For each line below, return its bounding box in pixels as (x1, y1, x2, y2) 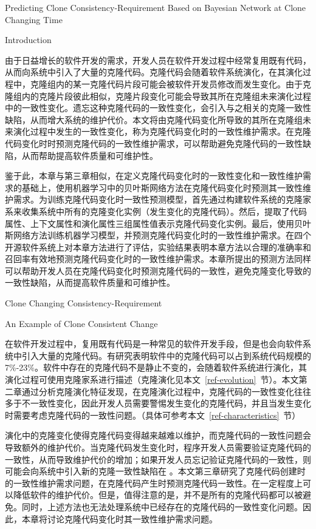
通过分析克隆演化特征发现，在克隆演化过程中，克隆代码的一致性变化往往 (21, 385, 311, 397)
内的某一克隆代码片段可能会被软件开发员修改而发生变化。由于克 (55, 77, 311, 90)
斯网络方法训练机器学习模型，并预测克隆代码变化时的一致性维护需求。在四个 (5, 229, 311, 241)
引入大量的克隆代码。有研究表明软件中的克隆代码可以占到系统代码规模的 (21, 349, 311, 362)
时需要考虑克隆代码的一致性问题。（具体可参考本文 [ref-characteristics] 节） (5, 408, 301, 421)
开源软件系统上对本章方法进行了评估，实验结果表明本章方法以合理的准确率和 (5, 240, 311, 253)
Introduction (5, 33, 52, 46)
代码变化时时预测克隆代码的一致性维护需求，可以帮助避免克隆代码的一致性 (5, 136, 303, 149)
